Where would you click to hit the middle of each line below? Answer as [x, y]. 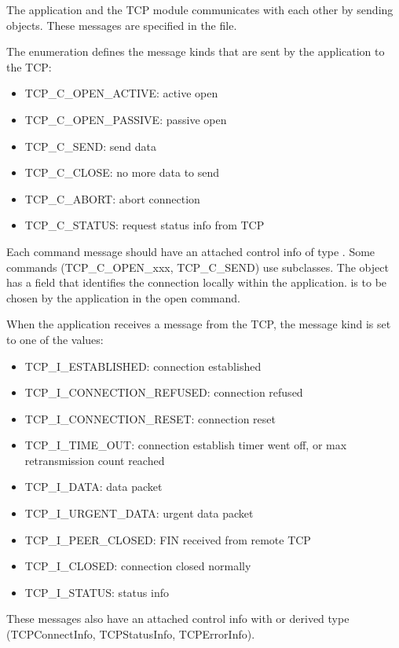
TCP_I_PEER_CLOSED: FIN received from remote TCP [168, 539]
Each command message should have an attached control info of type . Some [191, 251]
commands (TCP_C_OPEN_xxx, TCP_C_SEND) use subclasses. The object [198, 267]
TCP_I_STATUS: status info [97, 592]
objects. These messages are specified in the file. [122, 25]
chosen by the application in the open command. [123, 297]
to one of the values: [55, 339]
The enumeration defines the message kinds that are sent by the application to [196, 51]
